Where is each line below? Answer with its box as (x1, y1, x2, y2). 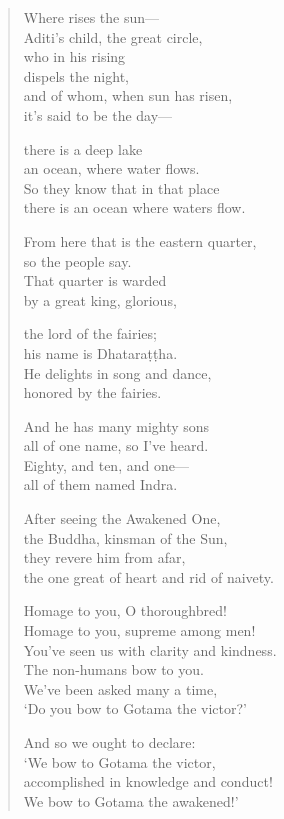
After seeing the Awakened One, (23, 508, 221, 529)
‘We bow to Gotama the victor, (23, 751, 216, 772)
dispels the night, (23, 65, 129, 86)
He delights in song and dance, (23, 362, 212, 383)
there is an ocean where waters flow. (23, 197, 246, 218)
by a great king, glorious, (23, 289, 177, 310)
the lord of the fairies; (23, 323, 157, 344)
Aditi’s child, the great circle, (23, 26, 203, 47)
